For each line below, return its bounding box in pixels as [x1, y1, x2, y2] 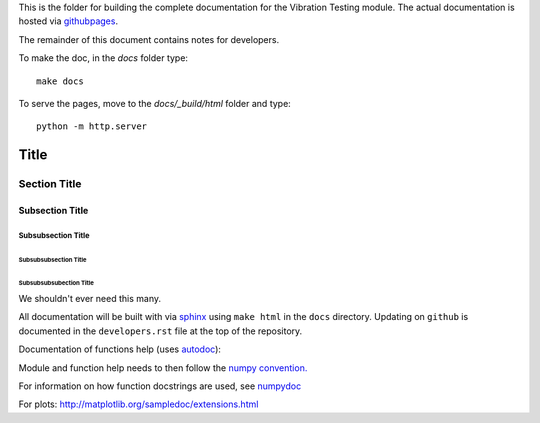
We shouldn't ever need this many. [18, 292, 162, 304]
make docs [36, 75, 84, 87]
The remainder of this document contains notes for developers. [18, 33, 280, 45]
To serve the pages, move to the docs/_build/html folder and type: [18, 97, 292, 109]
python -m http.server [36, 121, 148, 132]
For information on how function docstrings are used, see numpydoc [18, 380, 302, 392]
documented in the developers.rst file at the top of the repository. [18, 325, 303, 337]
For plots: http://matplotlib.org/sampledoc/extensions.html [18, 398, 259, 410]
